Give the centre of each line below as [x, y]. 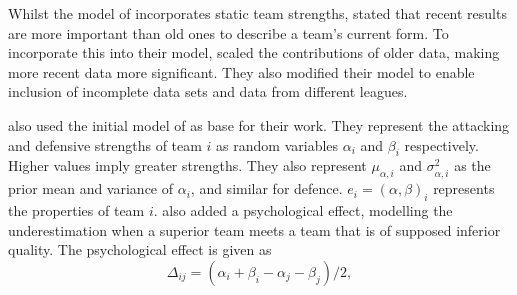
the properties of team [76, 209]
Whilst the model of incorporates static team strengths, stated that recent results [257, 13]
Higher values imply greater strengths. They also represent [187, 165]
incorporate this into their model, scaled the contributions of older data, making [254, 52]
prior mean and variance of [91, 188]
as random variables [277, 144]
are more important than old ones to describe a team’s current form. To [228, 32]
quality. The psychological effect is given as [140, 249]
